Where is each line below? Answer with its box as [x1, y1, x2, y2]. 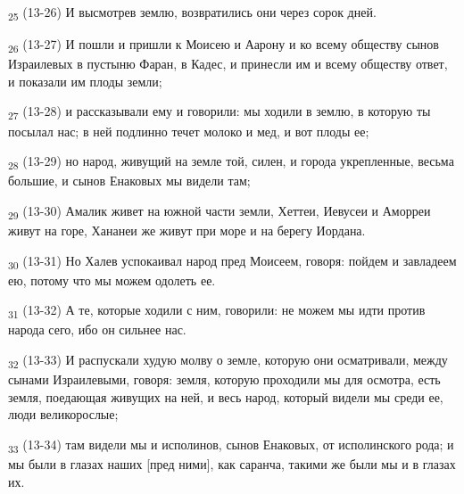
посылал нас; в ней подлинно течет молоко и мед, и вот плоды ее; [8, 121, 369, 140]
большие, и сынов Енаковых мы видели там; [8, 171, 251, 190]
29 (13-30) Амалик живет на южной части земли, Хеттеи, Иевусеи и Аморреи [8, 201, 431, 222]
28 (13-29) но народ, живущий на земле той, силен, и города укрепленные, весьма [8, 152, 454, 172]
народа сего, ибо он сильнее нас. [8, 320, 186, 339]
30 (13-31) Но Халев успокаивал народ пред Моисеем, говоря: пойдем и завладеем [8, 251, 457, 272]
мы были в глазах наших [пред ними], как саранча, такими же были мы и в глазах [8, 455, 456, 473]
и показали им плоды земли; [8, 71, 162, 90]
